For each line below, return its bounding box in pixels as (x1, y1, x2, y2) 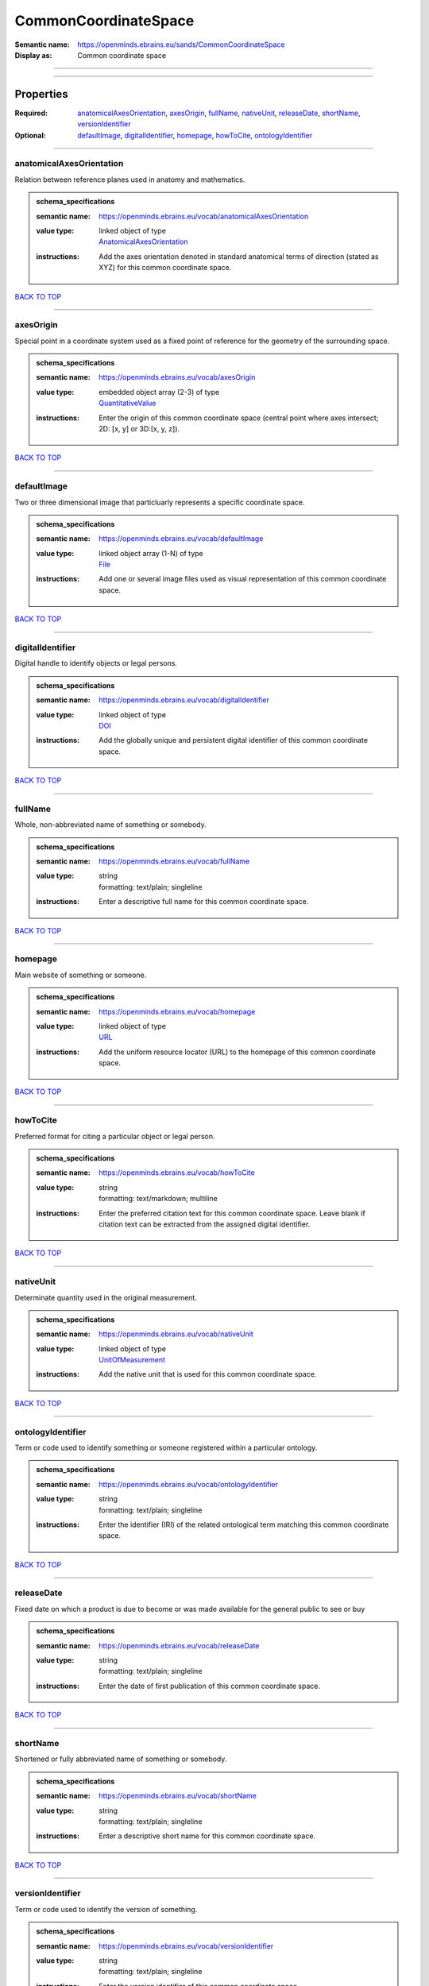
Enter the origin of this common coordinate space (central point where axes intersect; (99, 413, 379, 423)
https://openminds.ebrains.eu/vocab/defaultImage (99, 534, 264, 543)
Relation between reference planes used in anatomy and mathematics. (14, 175, 245, 184)
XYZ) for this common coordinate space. (99, 263, 232, 272)
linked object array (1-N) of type (99, 548, 204, 558)
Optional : (14, 130, 47, 140)
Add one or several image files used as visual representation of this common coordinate (99, 574, 387, 584)
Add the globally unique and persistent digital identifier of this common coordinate (99, 736, 369, 745)
